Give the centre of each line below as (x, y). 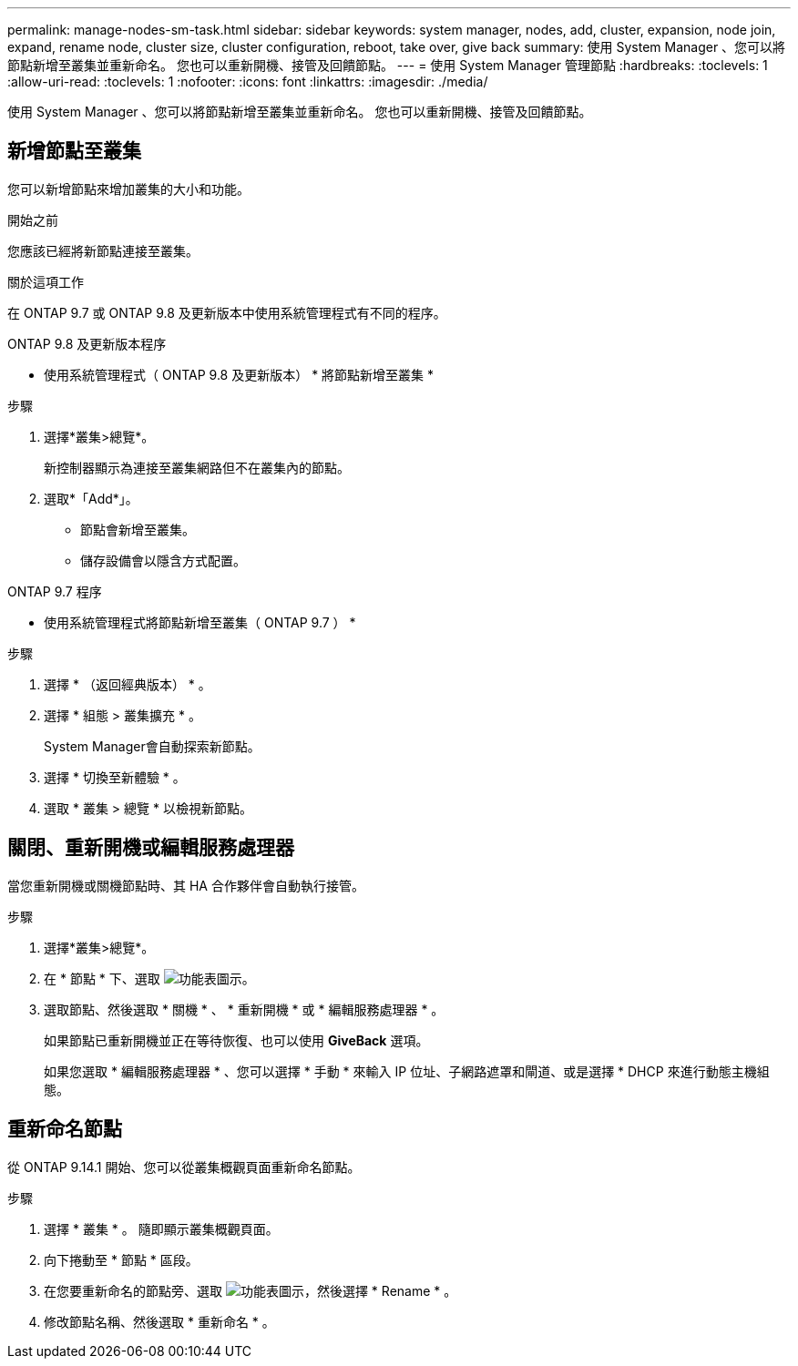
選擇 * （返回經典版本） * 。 (128, 684)
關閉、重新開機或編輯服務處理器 (151, 848)
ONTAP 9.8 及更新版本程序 (87, 343)
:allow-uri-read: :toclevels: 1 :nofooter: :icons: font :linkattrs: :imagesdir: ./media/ (248, 82)
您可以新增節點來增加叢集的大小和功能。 (128, 189)
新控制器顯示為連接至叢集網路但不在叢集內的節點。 (197, 467)
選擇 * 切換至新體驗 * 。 (115, 777)
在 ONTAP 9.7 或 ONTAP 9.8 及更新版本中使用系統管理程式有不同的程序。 (227, 312)
